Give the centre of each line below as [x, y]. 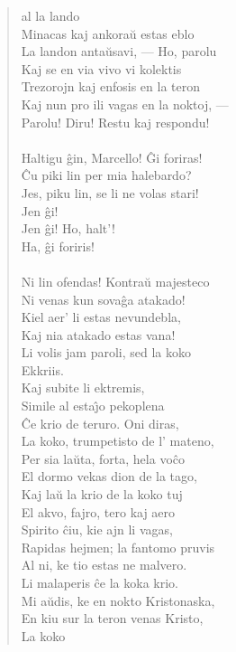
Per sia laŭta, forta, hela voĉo [103, 458]
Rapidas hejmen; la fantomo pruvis [118, 547]
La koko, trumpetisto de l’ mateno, [118, 441]
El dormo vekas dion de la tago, [109, 476]
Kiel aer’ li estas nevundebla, [101, 317]
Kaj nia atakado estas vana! [98, 334]
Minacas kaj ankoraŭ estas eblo [108, 33]
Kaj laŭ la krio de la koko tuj [102, 494]
